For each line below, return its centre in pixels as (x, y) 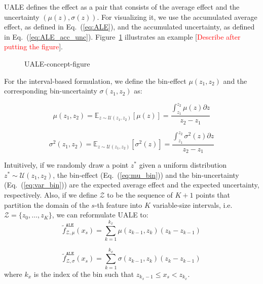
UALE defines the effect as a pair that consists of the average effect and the (122, 7)
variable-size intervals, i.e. (193, 204)
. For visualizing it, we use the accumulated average (177, 17)
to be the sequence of (140, 194)
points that (213, 194)
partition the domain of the (47, 204)
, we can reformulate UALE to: (100, 215)
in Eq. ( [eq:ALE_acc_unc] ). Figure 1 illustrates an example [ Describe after (122, 36)
